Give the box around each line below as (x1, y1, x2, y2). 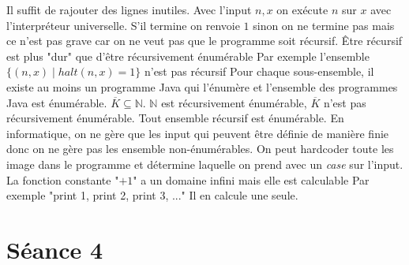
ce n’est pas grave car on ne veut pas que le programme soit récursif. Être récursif (6, 32, 403, 49)
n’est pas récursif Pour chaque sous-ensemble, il (144, 63, 374, 80)
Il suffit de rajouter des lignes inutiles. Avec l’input (6, 2, 252, 17)
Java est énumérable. (6, 94, 107, 110)
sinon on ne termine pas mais (253, 17, 395, 33)
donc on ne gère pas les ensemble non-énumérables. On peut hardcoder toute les (6, 140, 394, 157)
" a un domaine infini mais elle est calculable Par (133, 171, 370, 188)
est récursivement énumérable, (161, 94, 307, 110)
